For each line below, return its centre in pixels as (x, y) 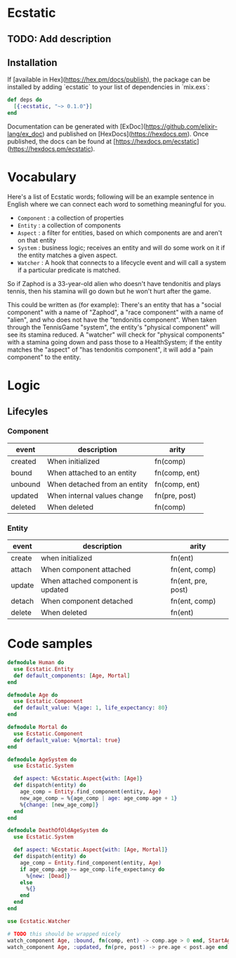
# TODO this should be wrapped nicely (64, 934)
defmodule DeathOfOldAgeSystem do (58, 831)
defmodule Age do (33, 695)
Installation (32, 62)
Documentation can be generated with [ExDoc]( (77, 127)
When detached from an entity (98, 484)
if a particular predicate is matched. (69, 270)
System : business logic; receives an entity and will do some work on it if (121, 247)
